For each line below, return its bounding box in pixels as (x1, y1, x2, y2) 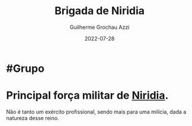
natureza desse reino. (6, 114, 59, 121)
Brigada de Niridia (54, 4, 145, 18)
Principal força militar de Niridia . (6, 89, 169, 102)
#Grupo (6, 62, 44, 75)
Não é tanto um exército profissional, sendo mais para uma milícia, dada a (6, 108, 187, 115)
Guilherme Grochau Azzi (69, 24, 130, 31)
